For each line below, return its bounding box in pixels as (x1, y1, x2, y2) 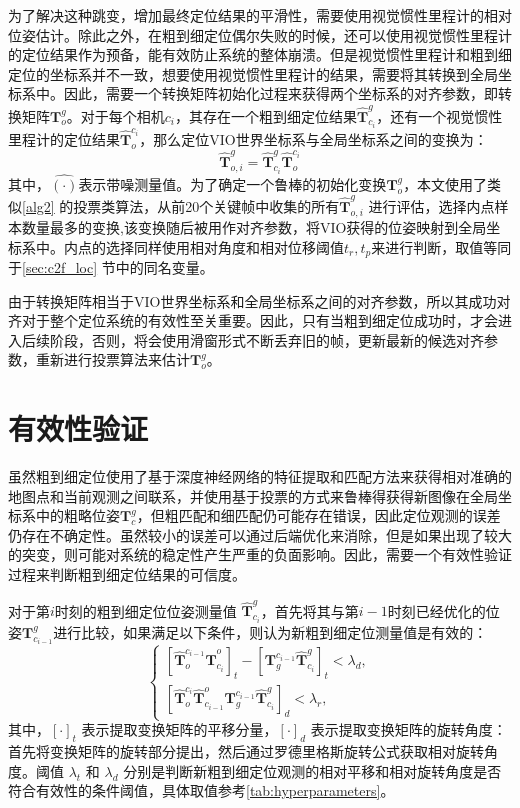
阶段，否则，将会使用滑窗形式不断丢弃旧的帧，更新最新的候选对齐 (49, 329, 484, 350)
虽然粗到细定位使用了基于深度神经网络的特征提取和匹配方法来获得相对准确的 (8, 466, 512, 487)
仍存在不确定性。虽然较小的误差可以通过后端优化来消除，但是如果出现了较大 (8, 524, 512, 545)
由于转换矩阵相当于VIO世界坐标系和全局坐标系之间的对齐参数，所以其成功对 (8, 290, 511, 311)
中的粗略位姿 (35, 505, 120, 526)
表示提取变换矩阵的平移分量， (81, 719, 278, 740)
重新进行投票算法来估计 (35, 349, 190, 370)
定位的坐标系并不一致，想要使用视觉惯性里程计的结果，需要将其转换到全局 (8, 63, 498, 84)
